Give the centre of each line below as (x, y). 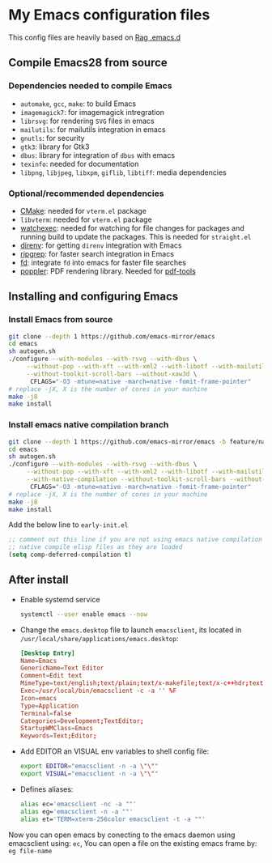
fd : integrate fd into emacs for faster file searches (103, 262)
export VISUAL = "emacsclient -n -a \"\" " (89, 774)
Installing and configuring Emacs (93, 297)
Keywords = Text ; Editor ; (58, 736)
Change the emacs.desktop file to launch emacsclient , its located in (131, 630)
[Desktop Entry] (47, 653)
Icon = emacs (38, 698)
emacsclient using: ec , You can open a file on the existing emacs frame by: (133, 843)
